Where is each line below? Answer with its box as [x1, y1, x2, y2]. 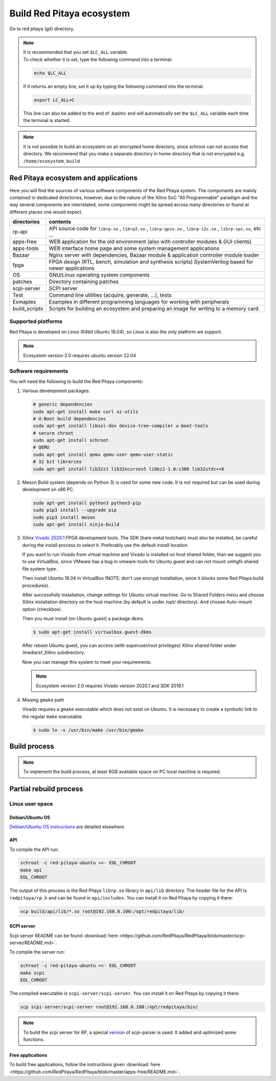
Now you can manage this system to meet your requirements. [22, 659, 152, 665]
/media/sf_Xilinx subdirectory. [22, 649, 85, 656]
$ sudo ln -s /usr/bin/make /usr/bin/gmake [33, 727, 144, 733]
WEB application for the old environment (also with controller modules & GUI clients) [49, 238, 251, 246]
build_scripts [12, 305, 43, 312]
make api [20, 867, 42, 873]
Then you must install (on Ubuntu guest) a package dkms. [22, 616, 145, 622]
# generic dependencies [33, 401, 93, 407]
